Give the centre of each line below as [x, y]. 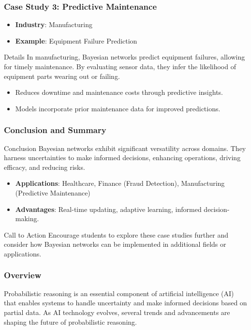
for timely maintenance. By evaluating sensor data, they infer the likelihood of [120, 66]
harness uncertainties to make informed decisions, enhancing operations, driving [122, 157]
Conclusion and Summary [55, 130]
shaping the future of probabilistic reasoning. [70, 322]
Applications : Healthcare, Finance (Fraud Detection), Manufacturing [120, 183]
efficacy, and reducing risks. [44, 167]
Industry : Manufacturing [54, 24]
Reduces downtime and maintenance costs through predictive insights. [119, 92]
